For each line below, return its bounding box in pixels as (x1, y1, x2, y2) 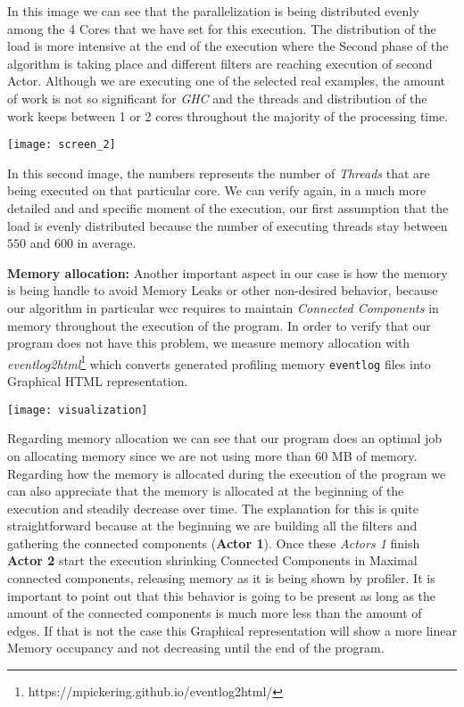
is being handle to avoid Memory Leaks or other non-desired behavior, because (7, 281, 438, 300)
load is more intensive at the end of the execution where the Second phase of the (7, 37, 449, 55)
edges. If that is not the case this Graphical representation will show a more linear (7, 621, 457, 639)
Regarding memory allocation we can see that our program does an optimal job (7, 429, 443, 448)
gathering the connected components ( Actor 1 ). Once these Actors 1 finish (7, 533, 420, 552)
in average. (77, 234, 137, 252)
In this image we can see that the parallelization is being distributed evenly (7, 2, 419, 20)
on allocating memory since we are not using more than (7, 446, 311, 464)
